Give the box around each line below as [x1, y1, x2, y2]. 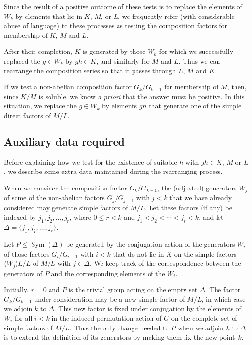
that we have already [169, 192, 232, 203]
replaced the [4, 55, 40, 66]
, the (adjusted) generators [157, 182, 237, 192]
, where [69, 212, 91, 222]
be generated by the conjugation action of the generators [66, 239, 235, 249]
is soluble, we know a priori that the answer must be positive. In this [38, 91, 245, 101]
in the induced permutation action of [51, 313, 162, 323]
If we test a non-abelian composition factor [4, 82, 132, 92]
